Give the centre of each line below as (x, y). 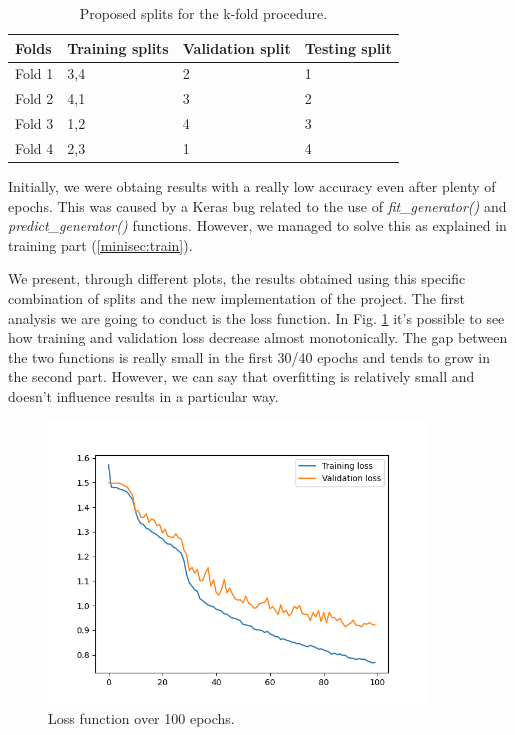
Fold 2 (34, 98)
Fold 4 (34, 147)
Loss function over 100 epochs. (141, 717)
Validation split (236, 47)
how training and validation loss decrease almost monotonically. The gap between (258, 337)
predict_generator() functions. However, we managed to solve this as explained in (257, 225)
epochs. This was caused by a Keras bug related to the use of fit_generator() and (257, 205)
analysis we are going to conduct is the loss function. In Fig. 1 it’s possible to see (256, 317)
